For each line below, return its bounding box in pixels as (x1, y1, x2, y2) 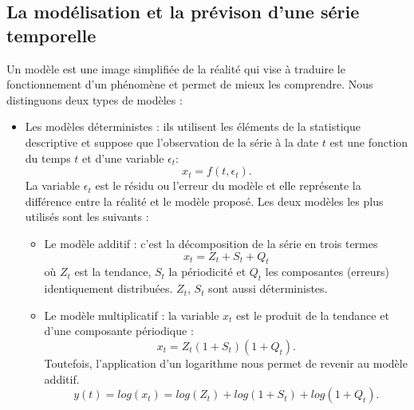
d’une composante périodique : (44, 322, 194, 339)
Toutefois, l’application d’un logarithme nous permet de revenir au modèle (44, 354, 408, 371)
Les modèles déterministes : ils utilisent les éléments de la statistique (25, 118, 361, 135)
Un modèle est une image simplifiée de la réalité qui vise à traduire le (6, 60, 345, 77)
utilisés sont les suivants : (25, 208, 149, 225)
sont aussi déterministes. (208, 280, 328, 297)
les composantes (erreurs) (265, 263, 389, 280)
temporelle (6, 22, 97, 47)
